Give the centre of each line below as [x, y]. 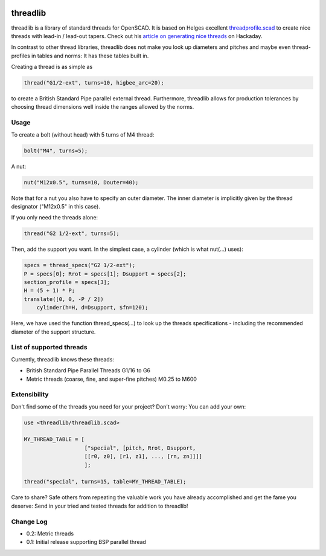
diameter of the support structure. [53, 332]
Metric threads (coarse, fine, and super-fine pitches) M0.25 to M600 [112, 379]
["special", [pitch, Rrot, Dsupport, [140, 448]
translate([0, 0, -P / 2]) [64, 299]
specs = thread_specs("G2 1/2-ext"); [80, 265]
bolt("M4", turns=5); [56, 150]
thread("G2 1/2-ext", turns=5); [72, 234]
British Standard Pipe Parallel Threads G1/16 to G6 [88, 370]
